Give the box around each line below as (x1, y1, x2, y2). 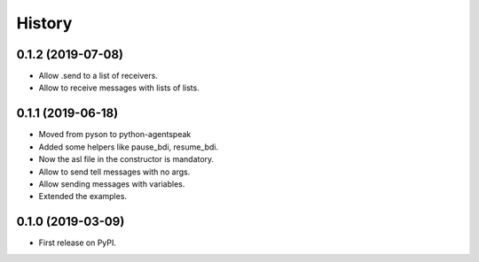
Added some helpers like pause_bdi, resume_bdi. (38, 142, 219, 152)
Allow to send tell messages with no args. (38, 166, 191, 177)
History (16, 13, 73, 33)
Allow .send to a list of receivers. (38, 71, 159, 81)
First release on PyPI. (38, 237, 117, 248)
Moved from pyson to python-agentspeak (38, 129, 192, 140)
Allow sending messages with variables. (38, 178, 185, 189)
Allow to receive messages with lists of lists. (38, 82, 200, 93)
